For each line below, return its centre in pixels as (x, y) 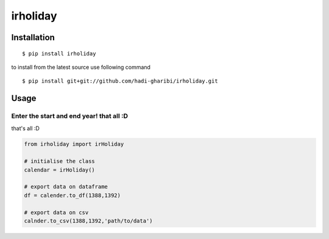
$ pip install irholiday (59, 54)
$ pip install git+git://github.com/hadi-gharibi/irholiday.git (120, 81)
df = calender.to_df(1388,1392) (73, 195)
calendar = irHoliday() (60, 170)
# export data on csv (56, 212)
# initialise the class (60, 161)
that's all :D (25, 128)
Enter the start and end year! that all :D (69, 116)
